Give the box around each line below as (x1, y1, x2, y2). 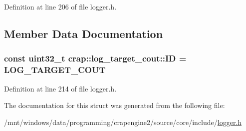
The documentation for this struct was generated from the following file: (4, 100, 225, 110)
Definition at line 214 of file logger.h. (4, 83, 117, 93)
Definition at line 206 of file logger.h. (4, 1, 117, 11)
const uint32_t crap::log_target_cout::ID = (4, 52, 187, 64)
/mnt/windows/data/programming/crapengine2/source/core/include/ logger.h (4, 116, 242, 127)
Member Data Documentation (4, 25, 163, 41)
